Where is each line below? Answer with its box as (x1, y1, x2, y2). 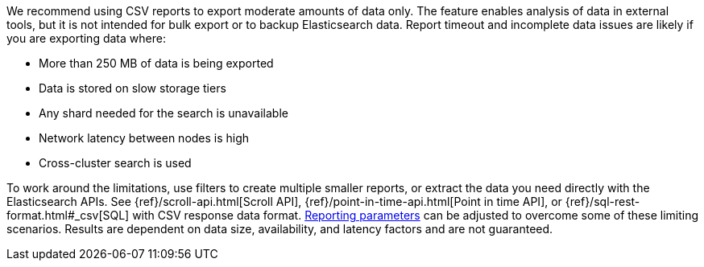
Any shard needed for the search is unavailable (39, 106, 288, 120)
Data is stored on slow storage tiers (39, 81, 226, 95)
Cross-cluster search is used (39, 156, 192, 170)
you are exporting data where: (6, 31, 166, 45)
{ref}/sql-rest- (565, 195, 640, 208)
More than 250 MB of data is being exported (39, 56, 274, 70)
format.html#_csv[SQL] (6, 208, 130, 222)
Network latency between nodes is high (39, 131, 250, 145)
